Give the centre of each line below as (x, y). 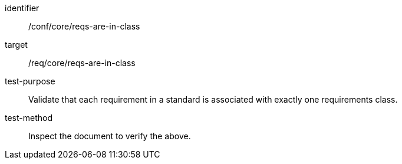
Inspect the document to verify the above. (110, 136)
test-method (29, 118)
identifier (22, 8)
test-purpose (30, 81)
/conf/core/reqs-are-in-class (84, 26)
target (16, 45)
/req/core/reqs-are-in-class (82, 63)
